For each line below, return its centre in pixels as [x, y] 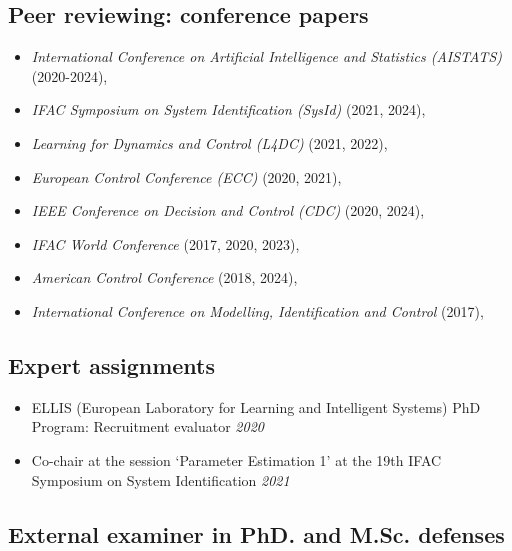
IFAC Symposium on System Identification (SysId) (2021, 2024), [228, 109]
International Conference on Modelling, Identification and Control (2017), [257, 310]
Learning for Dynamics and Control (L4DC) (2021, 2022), [209, 142]
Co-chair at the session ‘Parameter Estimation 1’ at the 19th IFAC [236, 459]
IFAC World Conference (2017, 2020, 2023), [165, 243]
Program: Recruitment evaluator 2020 [147, 426]
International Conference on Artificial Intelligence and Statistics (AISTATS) [266, 56]
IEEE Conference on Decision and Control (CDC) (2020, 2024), [228, 210]
